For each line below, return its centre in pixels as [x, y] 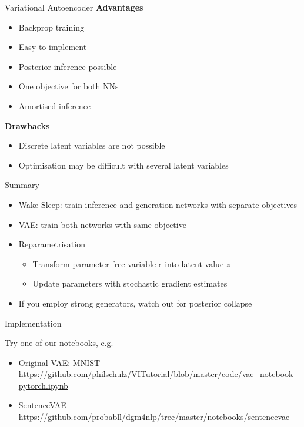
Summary [22, 185]
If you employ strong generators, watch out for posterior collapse [135, 303]
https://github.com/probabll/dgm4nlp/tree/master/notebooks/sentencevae [154, 417]
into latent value [194, 263]
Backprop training [51, 27]
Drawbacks [27, 125]
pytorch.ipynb [43, 385]
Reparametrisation [52, 244]
